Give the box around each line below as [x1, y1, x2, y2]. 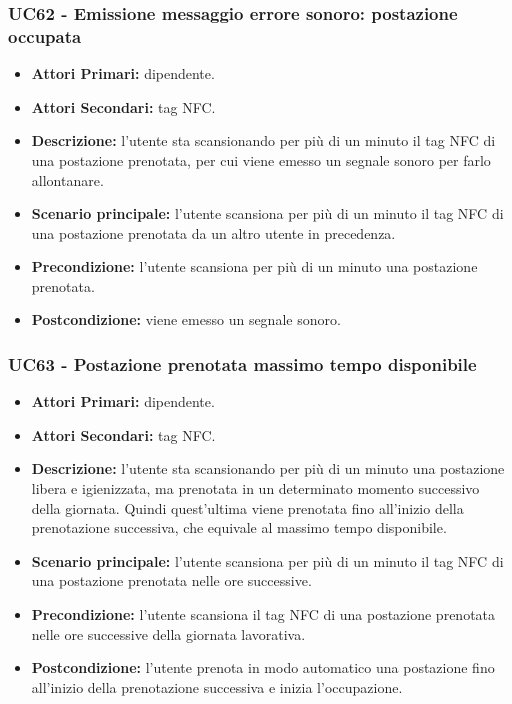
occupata [8, 23, 82, 48]
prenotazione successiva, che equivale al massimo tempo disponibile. [31, 517, 447, 538]
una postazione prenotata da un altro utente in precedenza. [31, 222, 396, 243]
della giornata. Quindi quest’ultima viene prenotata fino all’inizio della [31, 497, 464, 518]
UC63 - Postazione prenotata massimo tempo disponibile [8, 352, 477, 376]
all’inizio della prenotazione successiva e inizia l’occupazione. [31, 676, 403, 697]
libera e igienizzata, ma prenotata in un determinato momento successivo [31, 478, 480, 499]
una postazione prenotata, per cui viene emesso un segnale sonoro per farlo [31, 149, 491, 170]
